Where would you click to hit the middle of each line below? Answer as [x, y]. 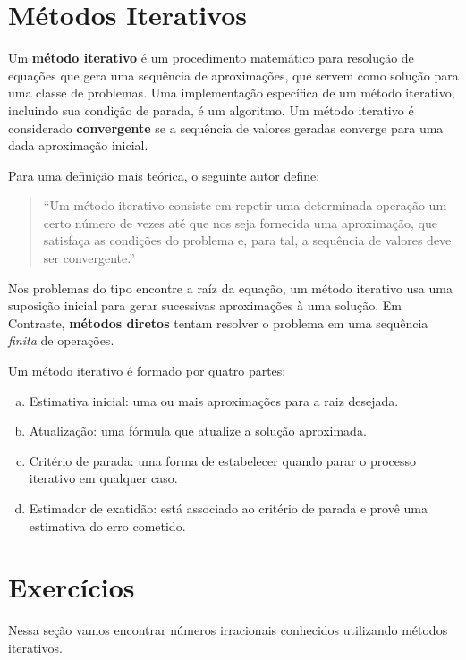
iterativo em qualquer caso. [103, 478]
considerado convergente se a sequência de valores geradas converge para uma [226, 127]
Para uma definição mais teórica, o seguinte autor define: [164, 175]
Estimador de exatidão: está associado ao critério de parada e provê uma [228, 508]
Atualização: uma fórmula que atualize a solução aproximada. [198, 431]
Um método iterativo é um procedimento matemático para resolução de [211, 58]
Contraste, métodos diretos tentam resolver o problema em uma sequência [218, 322]
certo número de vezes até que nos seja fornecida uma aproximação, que [240, 222]
